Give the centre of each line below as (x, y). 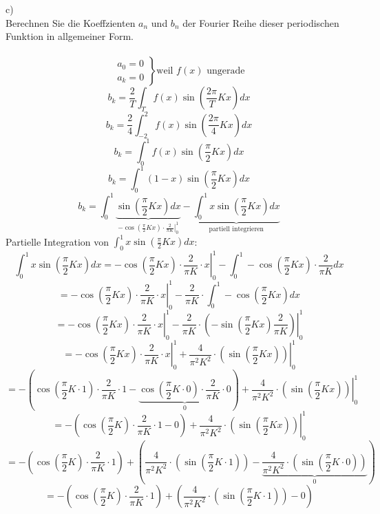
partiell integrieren (236, 229)
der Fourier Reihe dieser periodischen (261, 22)
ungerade (226, 71)
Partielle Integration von (57, 241)
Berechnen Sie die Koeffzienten (71, 22)
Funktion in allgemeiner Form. (70, 36)
